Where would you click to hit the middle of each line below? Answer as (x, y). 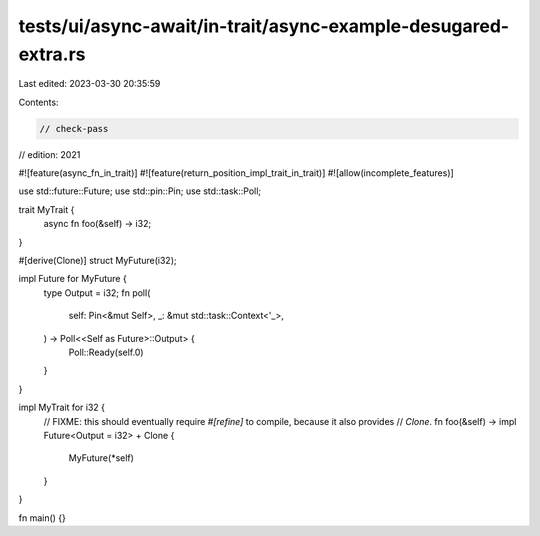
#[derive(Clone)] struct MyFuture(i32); (97, 261)
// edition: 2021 (49, 154)
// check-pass (74, 128)
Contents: (38, 102)
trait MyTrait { (46, 209)
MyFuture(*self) (101, 458)
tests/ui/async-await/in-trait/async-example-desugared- (264, 26)
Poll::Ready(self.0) (106, 352)
